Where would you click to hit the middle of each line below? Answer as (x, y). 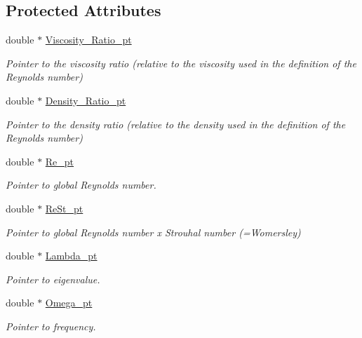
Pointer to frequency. (51, 326)
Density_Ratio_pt (86, 100)
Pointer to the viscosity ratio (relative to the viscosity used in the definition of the (181, 63)
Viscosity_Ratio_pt (88, 40)
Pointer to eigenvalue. (53, 279)
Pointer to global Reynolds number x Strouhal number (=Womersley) (153, 232)
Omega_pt (69, 303)
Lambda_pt (71, 256)
